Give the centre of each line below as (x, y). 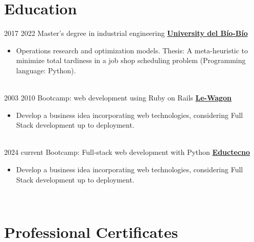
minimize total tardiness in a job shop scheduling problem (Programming (131, 60)
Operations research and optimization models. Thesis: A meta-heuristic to (132, 50)
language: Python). (46, 70)
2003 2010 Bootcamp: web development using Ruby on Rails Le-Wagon (118, 98)
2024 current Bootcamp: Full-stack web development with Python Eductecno (127, 152)
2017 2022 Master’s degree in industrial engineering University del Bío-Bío (126, 33)
